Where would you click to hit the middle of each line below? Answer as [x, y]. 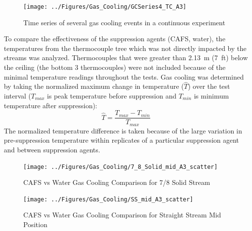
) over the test [209, 86]
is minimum [212, 96]
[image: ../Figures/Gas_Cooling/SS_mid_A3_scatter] [108, 199]
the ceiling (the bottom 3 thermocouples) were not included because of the [115, 67]
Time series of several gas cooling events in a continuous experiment [124, 22]
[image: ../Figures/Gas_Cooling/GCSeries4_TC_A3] [105, 7]
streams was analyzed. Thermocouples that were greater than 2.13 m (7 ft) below [126, 58]
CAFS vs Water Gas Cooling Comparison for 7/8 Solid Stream [117, 182]
